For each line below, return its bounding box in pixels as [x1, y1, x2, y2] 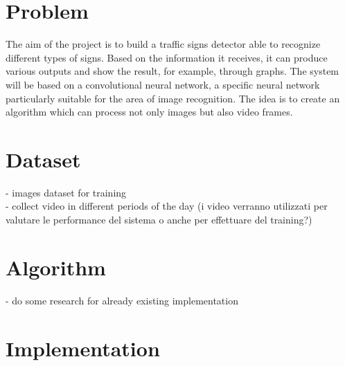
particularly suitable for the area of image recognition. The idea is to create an [6, 91, 340, 105]
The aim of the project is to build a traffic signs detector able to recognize [6, 37, 321, 51]
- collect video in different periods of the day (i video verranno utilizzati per [6, 199, 328, 213]
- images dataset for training [6, 185, 127, 199]
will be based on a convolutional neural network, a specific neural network [6, 77, 320, 91]
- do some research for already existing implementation [6, 293, 238, 307]
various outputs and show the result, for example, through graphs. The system [6, 64, 339, 78]
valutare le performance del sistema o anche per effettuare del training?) [6, 212, 312, 226]
